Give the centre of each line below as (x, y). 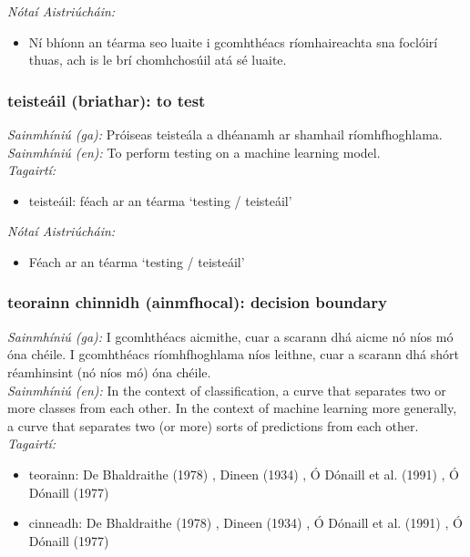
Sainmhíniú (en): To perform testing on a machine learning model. (194, 152)
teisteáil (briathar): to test (107, 100)
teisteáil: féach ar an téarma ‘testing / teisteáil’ (160, 200)
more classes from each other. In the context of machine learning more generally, (232, 408)
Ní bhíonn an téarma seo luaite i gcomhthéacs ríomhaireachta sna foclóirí (233, 41)
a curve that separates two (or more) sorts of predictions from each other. (213, 425)
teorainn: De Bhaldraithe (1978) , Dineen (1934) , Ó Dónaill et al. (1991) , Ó (244, 474)
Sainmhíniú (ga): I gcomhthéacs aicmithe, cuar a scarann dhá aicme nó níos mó (230, 336)
